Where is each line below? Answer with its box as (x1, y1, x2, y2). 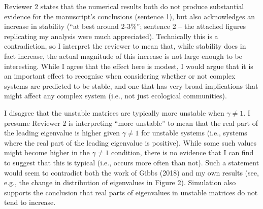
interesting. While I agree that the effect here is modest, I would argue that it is (4, 60, 253, 71)
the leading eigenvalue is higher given (4, 127, 120, 138)
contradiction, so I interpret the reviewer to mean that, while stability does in (4, 41, 246, 51)
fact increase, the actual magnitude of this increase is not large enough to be (4, 50, 243, 61)
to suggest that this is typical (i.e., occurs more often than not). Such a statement (4, 157, 259, 167)
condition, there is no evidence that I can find (111, 147, 254, 158)
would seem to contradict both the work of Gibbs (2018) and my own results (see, (4, 167, 259, 178)
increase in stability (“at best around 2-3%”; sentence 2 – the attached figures (4, 21, 246, 31)
